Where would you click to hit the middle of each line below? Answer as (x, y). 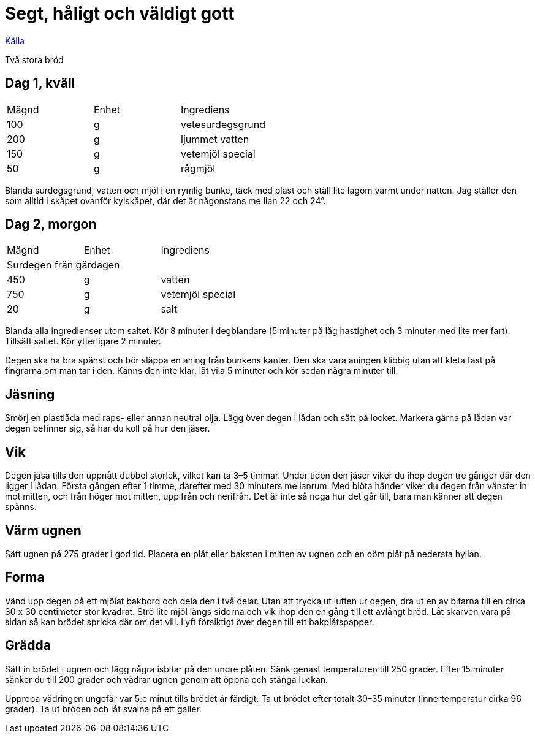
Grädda (28, 645)
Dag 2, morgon (51, 224)
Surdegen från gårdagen (63, 265)
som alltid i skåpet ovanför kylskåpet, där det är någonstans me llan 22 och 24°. (165, 200)
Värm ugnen (43, 530)
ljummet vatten (215, 139)
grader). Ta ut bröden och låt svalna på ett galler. (103, 709)
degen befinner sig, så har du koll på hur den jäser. (108, 428)
